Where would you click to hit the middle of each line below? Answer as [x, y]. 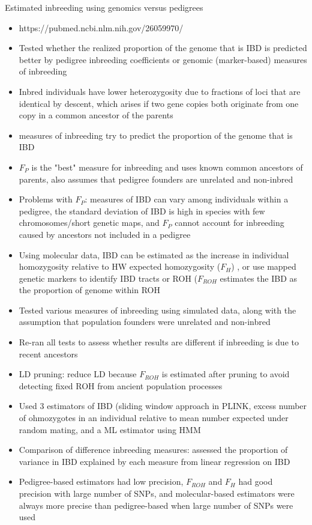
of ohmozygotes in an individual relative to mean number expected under [154, 418]
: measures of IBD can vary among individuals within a [187, 199]
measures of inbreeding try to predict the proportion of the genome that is [156, 135]
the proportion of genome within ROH [89, 290]
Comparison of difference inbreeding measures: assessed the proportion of [153, 450]
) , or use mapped [264, 266]
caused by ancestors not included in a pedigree [105, 234]
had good [256, 481]
